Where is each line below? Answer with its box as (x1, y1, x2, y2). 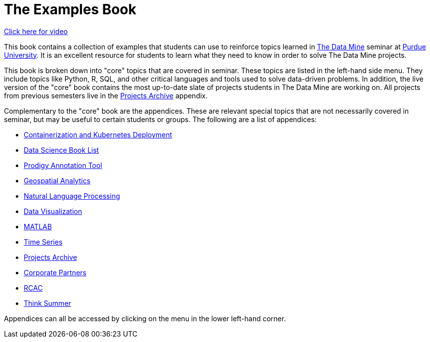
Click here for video (4, 27, 68, 36)
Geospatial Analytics (24, 176, 90, 185)
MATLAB (24, 222, 52, 231)
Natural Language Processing (24, 191, 120, 200)
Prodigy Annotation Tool (24, 161, 102, 170)
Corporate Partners (24, 268, 86, 277)
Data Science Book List (24, 145, 99, 154)
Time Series (24, 237, 63, 246)
